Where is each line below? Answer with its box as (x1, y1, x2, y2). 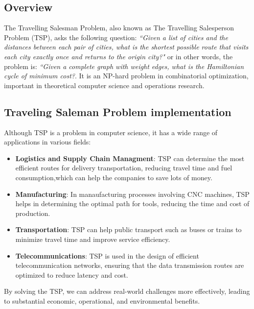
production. (15, 208, 50, 218)
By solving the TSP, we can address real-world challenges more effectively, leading (4, 286, 250, 296)
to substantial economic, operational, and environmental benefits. (4, 295, 200, 306)
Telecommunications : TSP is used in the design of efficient (15, 250, 199, 261)
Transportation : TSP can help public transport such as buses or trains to (15, 224, 242, 235)
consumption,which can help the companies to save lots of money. (15, 172, 212, 182)
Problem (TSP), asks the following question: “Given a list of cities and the (4, 32, 228, 42)
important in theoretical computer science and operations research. (4, 80, 205, 90)
